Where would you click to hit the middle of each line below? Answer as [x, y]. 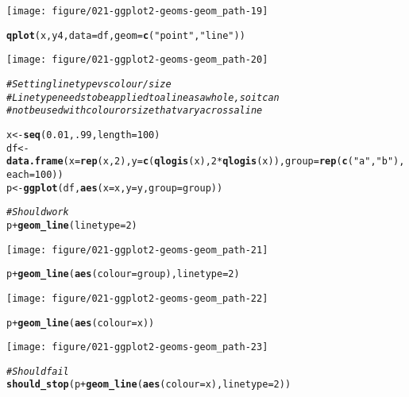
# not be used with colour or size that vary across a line [135, 111]
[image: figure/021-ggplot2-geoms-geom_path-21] [137, 250]
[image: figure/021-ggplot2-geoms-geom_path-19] [137, 11]
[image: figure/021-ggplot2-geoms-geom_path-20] [137, 60]
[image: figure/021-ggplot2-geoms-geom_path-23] [137, 347]
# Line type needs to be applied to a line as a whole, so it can [143, 97]
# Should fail [38, 371]
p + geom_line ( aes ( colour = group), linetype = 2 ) [123, 274]
